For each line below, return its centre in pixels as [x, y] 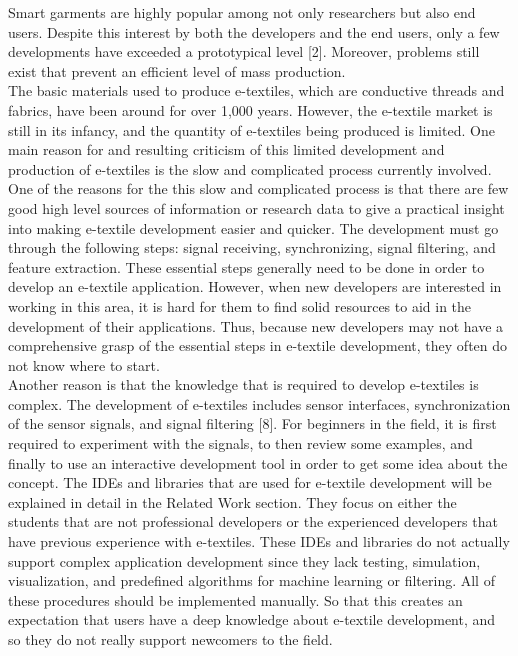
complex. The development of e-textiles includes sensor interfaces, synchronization [259, 403]
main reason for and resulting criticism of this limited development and [226, 149]
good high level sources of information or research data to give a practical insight [256, 207]
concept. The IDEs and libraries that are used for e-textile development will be [250, 482]
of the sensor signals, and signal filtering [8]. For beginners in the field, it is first [252, 423]
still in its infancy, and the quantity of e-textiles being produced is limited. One [251, 129]
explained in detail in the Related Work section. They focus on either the [232, 501]
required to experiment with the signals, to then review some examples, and [240, 443]
